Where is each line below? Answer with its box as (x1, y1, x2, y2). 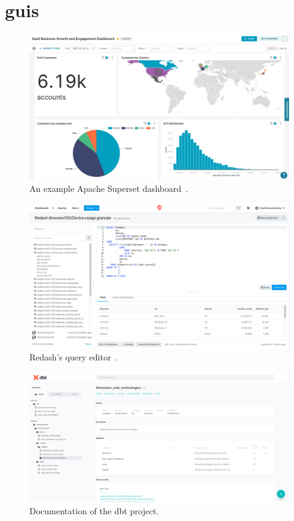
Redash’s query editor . (29, 351, 118, 363)
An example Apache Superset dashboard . (29, 182, 188, 195)
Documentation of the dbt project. (29, 504, 159, 517)
